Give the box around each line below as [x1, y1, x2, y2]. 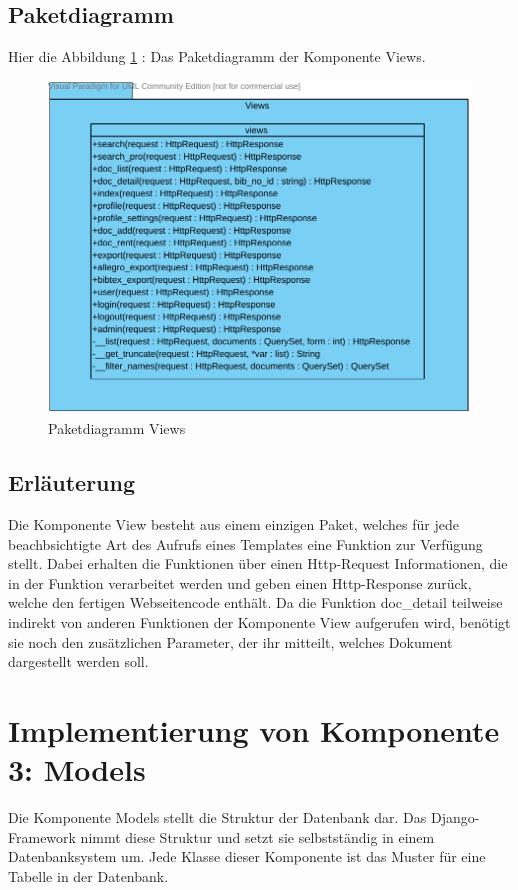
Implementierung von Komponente [8, 709, 500, 750]
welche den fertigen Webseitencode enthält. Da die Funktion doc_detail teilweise [8, 592, 503, 613]
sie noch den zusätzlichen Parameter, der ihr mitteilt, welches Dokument [8, 631, 453, 652]
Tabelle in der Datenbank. [8, 865, 169, 886]
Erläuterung [8, 467, 136, 498]
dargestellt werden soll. [8, 651, 149, 672]
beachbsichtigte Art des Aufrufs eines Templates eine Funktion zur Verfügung [8, 533, 483, 554]
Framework [8, 826, 76, 847]
